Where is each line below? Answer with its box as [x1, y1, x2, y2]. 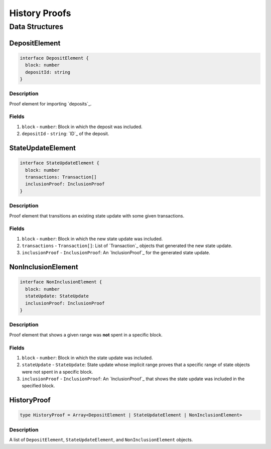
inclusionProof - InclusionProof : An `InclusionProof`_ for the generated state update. [22, 250, 210, 256]
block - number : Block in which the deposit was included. [22, 124, 143, 130]
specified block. [22, 383, 55, 389]
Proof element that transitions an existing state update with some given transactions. [9, 212, 185, 218]
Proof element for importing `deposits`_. [9, 100, 92, 106]
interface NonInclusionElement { [20, 279, 102, 285]
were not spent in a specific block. [22, 369, 93, 375]
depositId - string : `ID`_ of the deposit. [22, 131, 109, 137]
